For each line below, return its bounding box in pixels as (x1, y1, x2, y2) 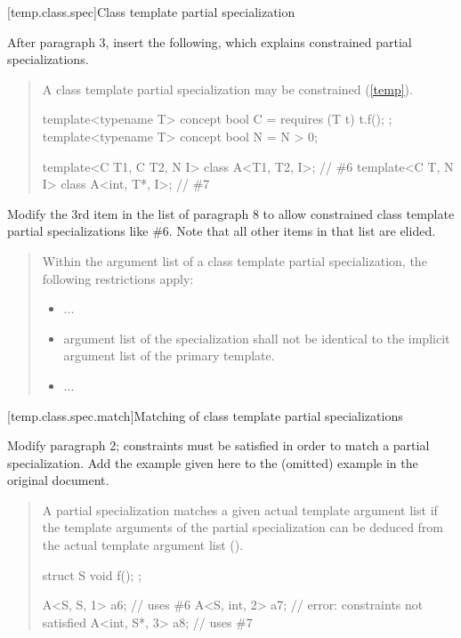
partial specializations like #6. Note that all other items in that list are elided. (7, 222, 436, 240)
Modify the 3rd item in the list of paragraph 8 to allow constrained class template (7, 204, 455, 222)
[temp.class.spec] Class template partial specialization (7, 3, 295, 20)
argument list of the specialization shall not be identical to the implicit (63, 328, 450, 347)
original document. (7, 471, 109, 489)
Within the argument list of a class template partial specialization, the (42, 251, 427, 270)
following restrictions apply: (42, 269, 194, 287)
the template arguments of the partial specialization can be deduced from (42, 518, 444, 537)
